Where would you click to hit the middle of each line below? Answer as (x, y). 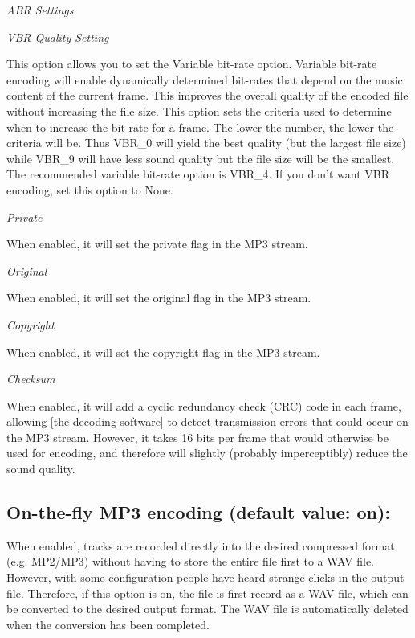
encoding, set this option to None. (90, 189)
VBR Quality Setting (58, 37)
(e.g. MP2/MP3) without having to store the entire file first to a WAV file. (191, 561)
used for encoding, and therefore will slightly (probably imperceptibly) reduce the (207, 453)
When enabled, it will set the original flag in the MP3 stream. (159, 298)
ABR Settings (40, 10)
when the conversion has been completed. (108, 624)
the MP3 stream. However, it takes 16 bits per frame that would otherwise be (197, 437)
